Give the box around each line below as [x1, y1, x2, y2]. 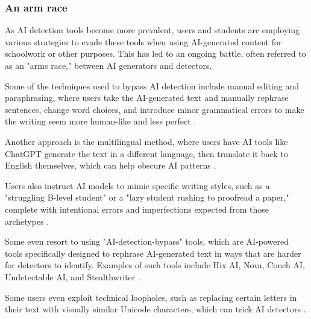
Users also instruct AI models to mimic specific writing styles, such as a [5, 179, 270, 192]
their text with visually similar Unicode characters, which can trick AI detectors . [5, 303, 306, 315]
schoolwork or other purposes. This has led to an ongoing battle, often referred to [5, 47, 306, 60]
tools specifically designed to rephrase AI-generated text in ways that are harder [5, 246, 301, 259]
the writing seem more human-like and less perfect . [5, 115, 196, 127]
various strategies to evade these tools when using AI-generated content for [5, 35, 282, 48]
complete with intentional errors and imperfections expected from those [5, 202, 269, 215]
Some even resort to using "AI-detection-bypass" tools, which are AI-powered [5, 235, 289, 248]
